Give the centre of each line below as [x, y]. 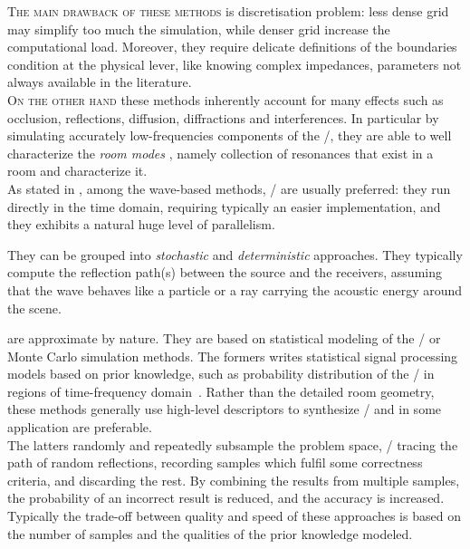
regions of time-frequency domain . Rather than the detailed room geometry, [221, 391]
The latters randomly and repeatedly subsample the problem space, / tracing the [233, 444]
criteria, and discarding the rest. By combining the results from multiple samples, [234, 480]
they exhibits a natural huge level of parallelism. [141, 224]
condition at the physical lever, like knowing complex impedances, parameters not [235, 64]
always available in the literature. [100, 82]
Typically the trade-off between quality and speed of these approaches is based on [234, 516]
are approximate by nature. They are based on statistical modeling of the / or [224, 338]
